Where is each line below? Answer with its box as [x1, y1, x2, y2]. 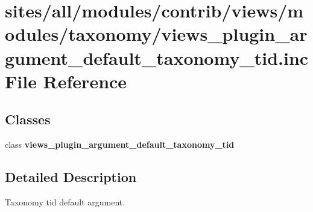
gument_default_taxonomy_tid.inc [5, 45, 309, 70]
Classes [5, 110, 51, 129]
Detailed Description [5, 168, 137, 186]
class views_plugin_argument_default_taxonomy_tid [5, 138, 235, 151]
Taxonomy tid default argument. [5, 195, 125, 208]
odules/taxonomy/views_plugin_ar [5, 22, 308, 46]
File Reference [5, 68, 127, 93]
